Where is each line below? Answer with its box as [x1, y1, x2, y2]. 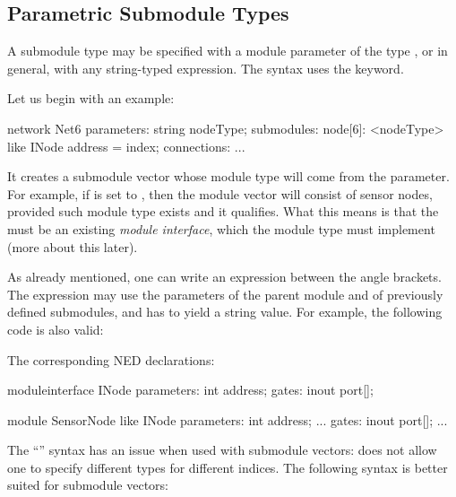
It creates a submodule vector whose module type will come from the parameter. [7, 167, 450, 186]
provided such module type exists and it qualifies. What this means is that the [7, 202, 439, 221]
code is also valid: [7, 319, 104, 338]
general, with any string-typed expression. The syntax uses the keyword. [7, 58, 404, 77]
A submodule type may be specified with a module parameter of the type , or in [7, 41, 448, 60]
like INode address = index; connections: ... [7, 136, 245, 155]
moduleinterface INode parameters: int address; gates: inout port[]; [7, 380, 374, 399]
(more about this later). [7, 237, 138, 256]
